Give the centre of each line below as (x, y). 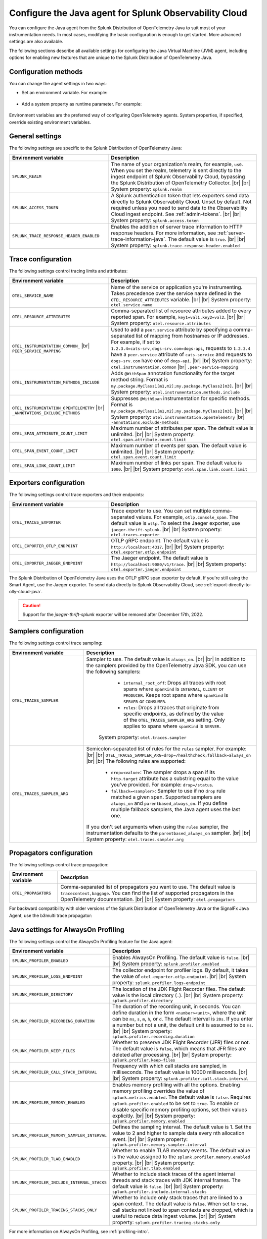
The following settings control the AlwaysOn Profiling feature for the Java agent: (91, 941)
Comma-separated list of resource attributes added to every (181, 311)
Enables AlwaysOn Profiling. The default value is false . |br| (181, 957)
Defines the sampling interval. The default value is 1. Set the (182, 1127)
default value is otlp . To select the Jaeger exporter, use (176, 523)
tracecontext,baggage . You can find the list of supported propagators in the (147, 893)
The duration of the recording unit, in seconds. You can (176, 1007)
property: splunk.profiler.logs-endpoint (159, 983)
